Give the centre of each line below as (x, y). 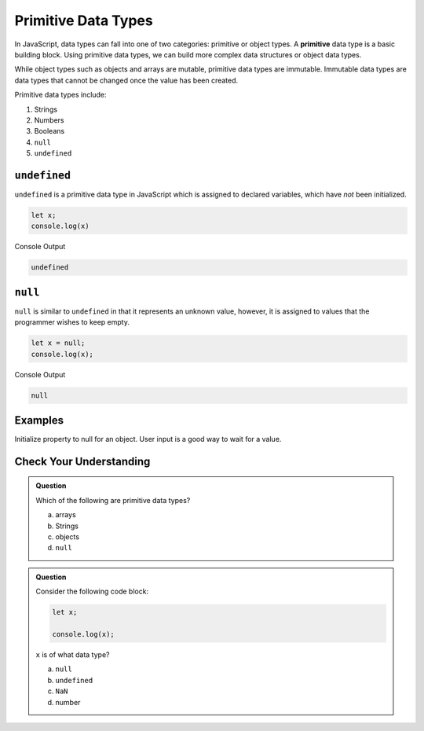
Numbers (49, 120)
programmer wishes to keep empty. (72, 322)
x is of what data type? (73, 654)
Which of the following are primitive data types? (113, 500)
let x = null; (58, 343)
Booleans (49, 131)
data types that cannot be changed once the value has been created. (126, 80)
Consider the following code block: (92, 591)
